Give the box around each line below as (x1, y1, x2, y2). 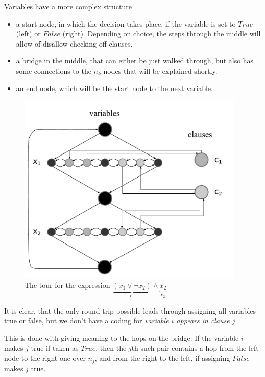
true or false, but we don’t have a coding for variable (4, 315, 169, 326)
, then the (95, 342, 127, 353)
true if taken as (31, 342, 79, 353)
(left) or (16, 28, 41, 39)
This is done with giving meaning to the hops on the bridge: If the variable (4, 332, 239, 343)
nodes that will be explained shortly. (103, 65, 218, 76)
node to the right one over (4, 352, 86, 363)
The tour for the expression (25, 279, 110, 290)
